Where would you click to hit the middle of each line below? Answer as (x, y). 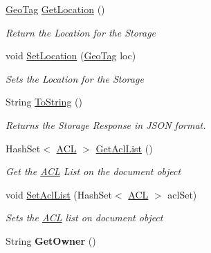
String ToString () (44, 102)
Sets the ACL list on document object (84, 217)
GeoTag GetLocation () (55, 9)
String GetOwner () (51, 240)
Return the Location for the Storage (81, 32)
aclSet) (182, 194)
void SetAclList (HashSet (59, 194)
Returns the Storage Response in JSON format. (106, 124)
